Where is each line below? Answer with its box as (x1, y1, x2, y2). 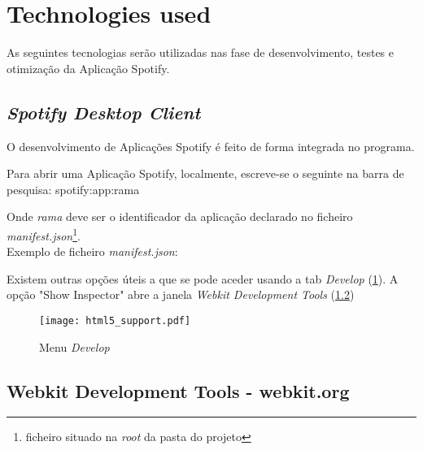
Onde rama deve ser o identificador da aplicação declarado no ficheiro (7, 208, 353, 225)
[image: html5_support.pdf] (39, 314, 191, 327)
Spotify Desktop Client (7, 99, 201, 124)
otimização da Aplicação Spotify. (7, 59, 170, 76)
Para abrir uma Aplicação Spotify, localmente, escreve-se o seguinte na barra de (7, 165, 404, 182)
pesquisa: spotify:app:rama (7, 180, 140, 197)
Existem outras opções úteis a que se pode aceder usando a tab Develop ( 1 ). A (7, 270, 399, 287)
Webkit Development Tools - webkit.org (7, 378, 350, 403)
